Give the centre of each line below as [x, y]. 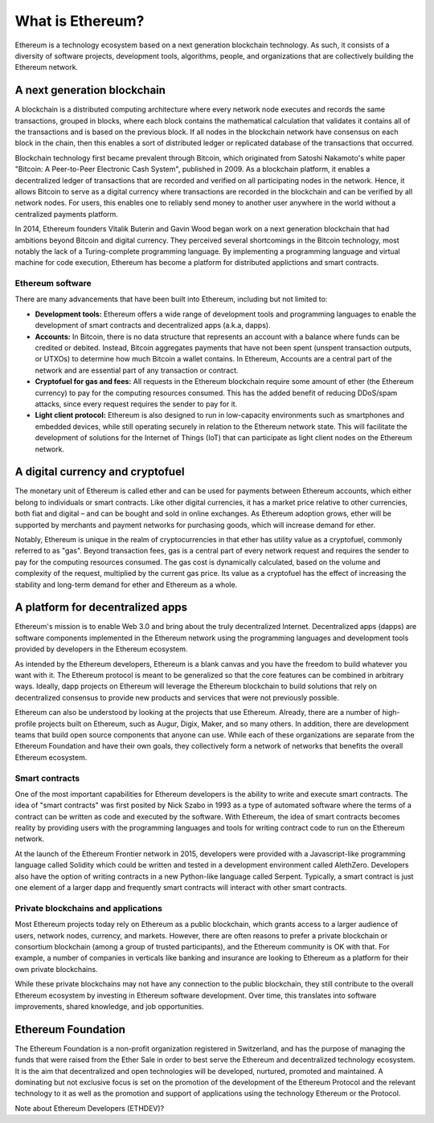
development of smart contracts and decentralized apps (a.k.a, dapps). [153, 325]
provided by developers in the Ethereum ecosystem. [101, 649]
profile [26, 724]
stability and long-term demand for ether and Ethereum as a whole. [126, 584]
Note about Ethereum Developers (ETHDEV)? [90, 1108]
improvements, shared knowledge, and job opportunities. [109, 1006]
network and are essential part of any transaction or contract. [137, 370]
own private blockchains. [56, 969]
